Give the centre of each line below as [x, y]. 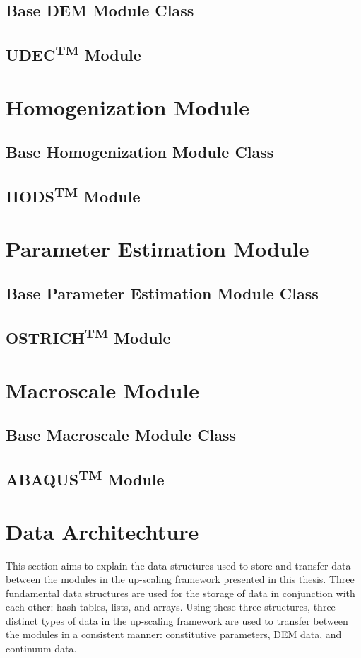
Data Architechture [102, 531]
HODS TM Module [73, 195]
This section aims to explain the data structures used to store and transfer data [178, 565]
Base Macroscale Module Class [121, 435]
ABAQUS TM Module [85, 477]
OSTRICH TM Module [88, 336]
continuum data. [41, 648]
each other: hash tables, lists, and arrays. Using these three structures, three [171, 607]
